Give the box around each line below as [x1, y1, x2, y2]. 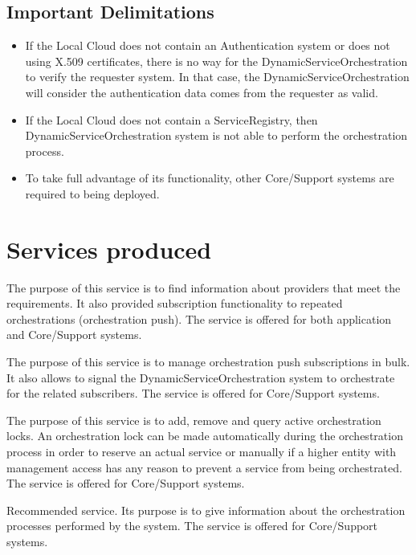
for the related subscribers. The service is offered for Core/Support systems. [6, 385, 380, 402]
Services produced [6, 232, 212, 265]
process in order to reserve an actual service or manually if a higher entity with [6, 443, 397, 460]
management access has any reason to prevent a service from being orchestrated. [6, 459, 402, 475]
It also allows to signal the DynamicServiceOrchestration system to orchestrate [6, 369, 395, 386]
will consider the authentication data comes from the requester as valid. [25, 84, 378, 100]
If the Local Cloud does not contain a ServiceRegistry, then [25, 111, 318, 128]
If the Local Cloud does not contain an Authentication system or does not [25, 37, 390, 54]
